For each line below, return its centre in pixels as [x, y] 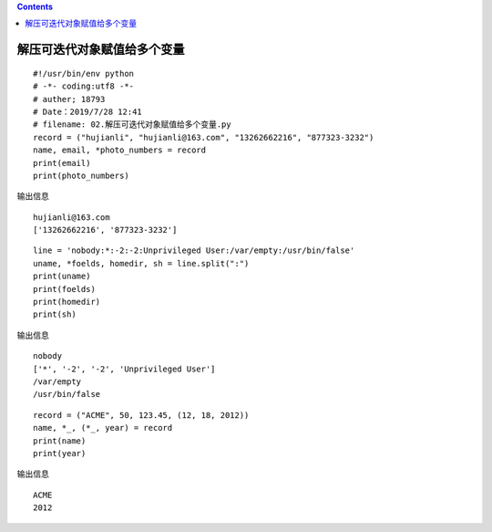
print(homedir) [67, 302]
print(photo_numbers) [81, 175]
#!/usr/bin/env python [84, 73]
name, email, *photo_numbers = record [120, 150]
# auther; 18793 [69, 99]
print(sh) [55, 314]
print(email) [62, 163]
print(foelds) [64, 289]
